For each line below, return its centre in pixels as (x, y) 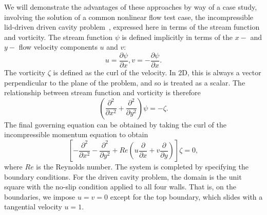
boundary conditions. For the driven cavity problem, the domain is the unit (123, 176)
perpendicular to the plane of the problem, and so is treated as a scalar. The (125, 82)
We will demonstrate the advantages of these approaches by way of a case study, (131, 7)
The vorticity (25, 72)
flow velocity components (58, 47)
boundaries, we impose (40, 196)
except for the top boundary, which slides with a (186, 196)
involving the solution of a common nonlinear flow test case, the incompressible (129, 17)
